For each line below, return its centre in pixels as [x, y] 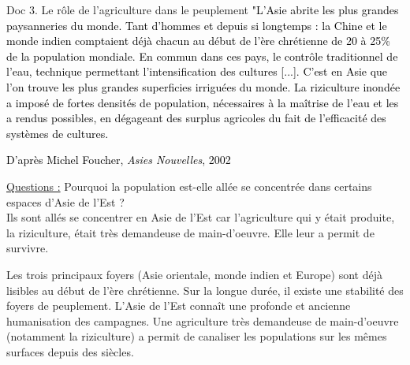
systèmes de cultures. [58, 133]
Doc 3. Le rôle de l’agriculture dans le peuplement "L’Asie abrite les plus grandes [203, 9]
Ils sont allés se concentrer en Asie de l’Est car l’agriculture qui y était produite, [201, 217]
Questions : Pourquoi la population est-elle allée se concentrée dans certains [189, 186]
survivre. [28, 248]
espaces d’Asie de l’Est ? [65, 201]
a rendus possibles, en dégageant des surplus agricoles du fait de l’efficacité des [196, 118]
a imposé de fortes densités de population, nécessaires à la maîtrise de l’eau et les [203, 102]
